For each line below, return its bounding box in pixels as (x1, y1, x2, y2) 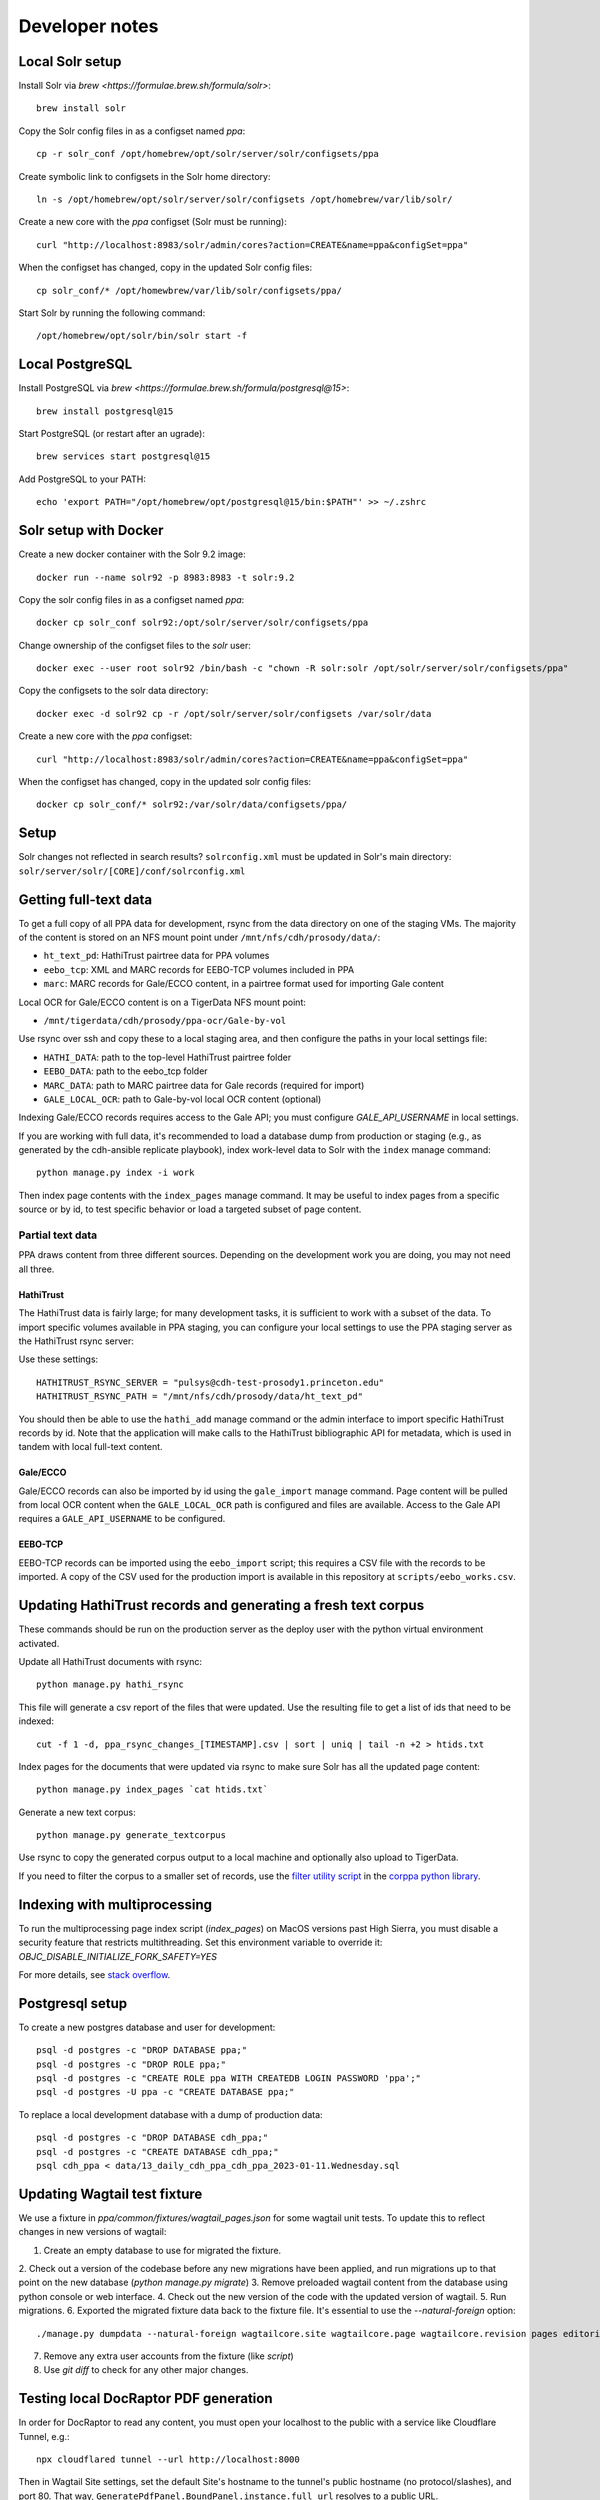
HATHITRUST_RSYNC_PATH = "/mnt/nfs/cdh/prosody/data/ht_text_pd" (36, 1391, 364, 1402)
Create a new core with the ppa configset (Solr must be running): (18, 216, 287, 228)
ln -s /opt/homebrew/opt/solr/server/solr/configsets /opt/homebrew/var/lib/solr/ (36, 194, 453, 205)
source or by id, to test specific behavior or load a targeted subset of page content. (18, 1203, 362, 1215)
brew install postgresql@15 (36, 405, 174, 417)
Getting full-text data (18, 891, 153, 908)
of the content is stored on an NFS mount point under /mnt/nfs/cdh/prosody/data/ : (18, 931, 381, 944)
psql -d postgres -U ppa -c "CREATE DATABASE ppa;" (36, 2086, 295, 2098)
